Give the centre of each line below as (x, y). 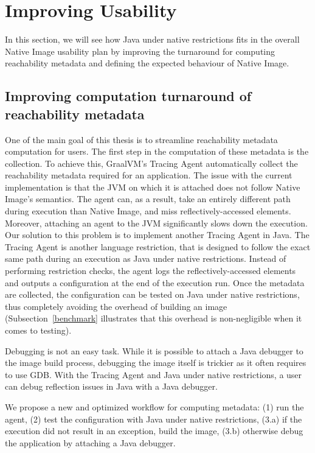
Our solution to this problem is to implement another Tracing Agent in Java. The (157, 235)
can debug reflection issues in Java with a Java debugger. (111, 386)
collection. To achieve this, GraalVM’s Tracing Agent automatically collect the (151, 163)
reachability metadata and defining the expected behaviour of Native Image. (147, 63)
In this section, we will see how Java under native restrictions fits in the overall (152, 39)
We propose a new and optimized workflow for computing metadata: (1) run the (154, 406)
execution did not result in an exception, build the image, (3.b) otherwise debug (154, 431)
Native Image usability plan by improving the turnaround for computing (140, 51)
